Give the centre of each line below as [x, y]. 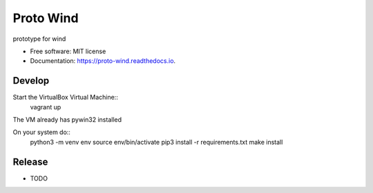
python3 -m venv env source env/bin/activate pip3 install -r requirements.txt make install [156, 142]
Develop [31, 81]
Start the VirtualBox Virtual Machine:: [66, 98]
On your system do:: [41, 132]
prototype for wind [39, 39]
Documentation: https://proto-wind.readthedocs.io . [103, 61]
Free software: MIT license [68, 51]
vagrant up [46, 107]
